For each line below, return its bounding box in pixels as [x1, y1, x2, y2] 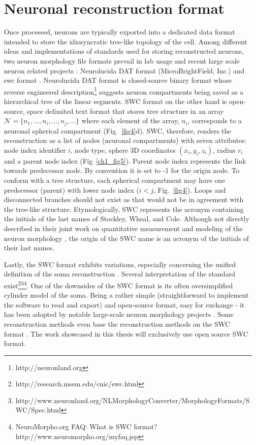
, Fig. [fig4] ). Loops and [153, 184, 226, 195]
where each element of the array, [81, 115, 180, 126]
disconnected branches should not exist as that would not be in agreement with [4, 194, 244, 205]
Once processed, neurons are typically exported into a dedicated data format [4, 27, 235, 37]
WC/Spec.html [15, 405, 61, 415]
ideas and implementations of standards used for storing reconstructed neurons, [4, 46, 244, 56]
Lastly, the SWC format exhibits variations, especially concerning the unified [4, 259, 236, 269]
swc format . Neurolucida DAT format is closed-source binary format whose [4, 75, 232, 85]
